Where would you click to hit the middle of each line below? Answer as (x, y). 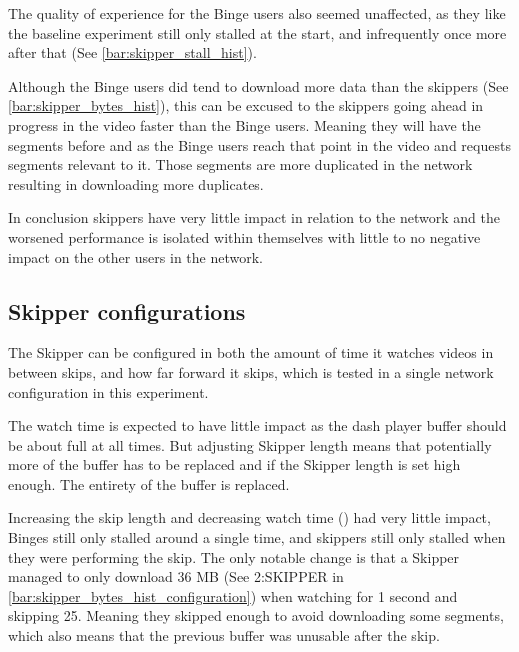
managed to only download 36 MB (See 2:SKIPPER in (176, 576)
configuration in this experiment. (108, 391)
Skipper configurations (127, 310)
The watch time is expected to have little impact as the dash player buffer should (257, 425)
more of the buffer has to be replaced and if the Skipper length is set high (234, 464)
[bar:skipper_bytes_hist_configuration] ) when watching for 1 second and (233, 595)
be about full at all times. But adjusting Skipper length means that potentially (250, 444)
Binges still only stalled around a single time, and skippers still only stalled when (257, 537)
